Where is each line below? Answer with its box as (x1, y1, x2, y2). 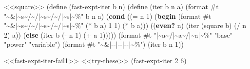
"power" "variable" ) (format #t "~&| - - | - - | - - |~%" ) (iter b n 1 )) (4, 39, 184, 49)
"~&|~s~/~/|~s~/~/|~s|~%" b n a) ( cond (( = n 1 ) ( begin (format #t (4, 11, 212, 21)
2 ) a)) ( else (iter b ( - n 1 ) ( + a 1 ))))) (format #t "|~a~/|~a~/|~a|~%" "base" (4, 29, 232, 40)
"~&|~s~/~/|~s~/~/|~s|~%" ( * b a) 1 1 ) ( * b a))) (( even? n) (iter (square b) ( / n (4, 20, 247, 30)
